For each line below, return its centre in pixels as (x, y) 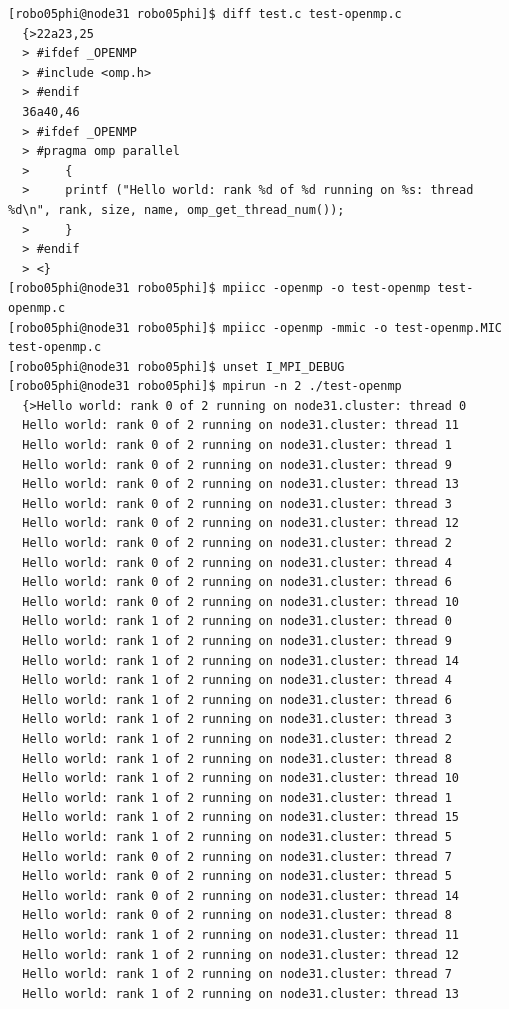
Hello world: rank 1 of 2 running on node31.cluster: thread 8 (237, 758)
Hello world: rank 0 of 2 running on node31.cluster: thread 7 (237, 856)
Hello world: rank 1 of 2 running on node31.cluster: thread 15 (241, 817)
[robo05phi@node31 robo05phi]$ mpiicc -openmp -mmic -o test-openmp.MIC (255, 327)
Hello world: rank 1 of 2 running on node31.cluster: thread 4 (237, 680)
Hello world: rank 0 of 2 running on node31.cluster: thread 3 (237, 503)
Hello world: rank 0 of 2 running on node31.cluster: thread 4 (237, 562)
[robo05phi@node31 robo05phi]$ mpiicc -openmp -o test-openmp (219, 288)
